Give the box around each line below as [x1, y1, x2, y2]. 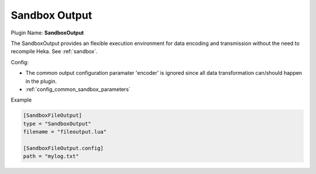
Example [11, 96, 32, 103]
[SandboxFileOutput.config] [23, 145, 104, 151]
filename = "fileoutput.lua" [23, 128, 107, 135]
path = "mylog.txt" [23, 153, 79, 160]
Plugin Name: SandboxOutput [11, 29, 84, 36]
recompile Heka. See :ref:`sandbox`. [11, 48, 98, 55]
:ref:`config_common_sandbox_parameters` [25, 85, 131, 93]
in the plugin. [25, 78, 57, 85]
